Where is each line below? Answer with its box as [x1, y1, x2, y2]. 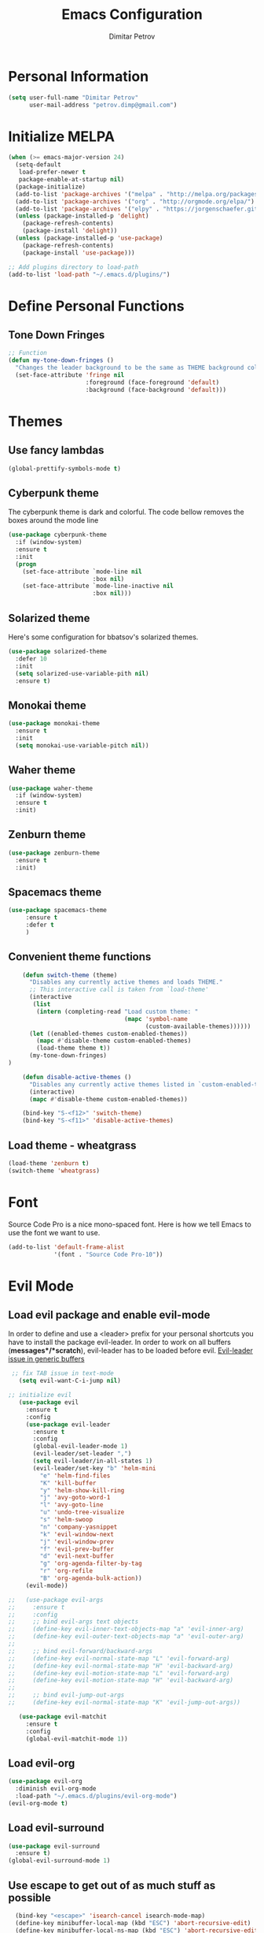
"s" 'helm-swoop [39, 1516, 93, 1524]
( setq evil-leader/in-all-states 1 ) [32, 1457, 153, 1466]
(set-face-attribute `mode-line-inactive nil [22, 582, 174, 590]
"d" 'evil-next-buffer [39, 1552, 114, 1560]
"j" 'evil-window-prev [39, 1537, 114, 1546]
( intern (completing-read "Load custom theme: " [36, 1007, 199, 1015]
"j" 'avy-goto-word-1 [39, 1494, 111, 1502]
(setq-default [15, 161, 61, 169]
